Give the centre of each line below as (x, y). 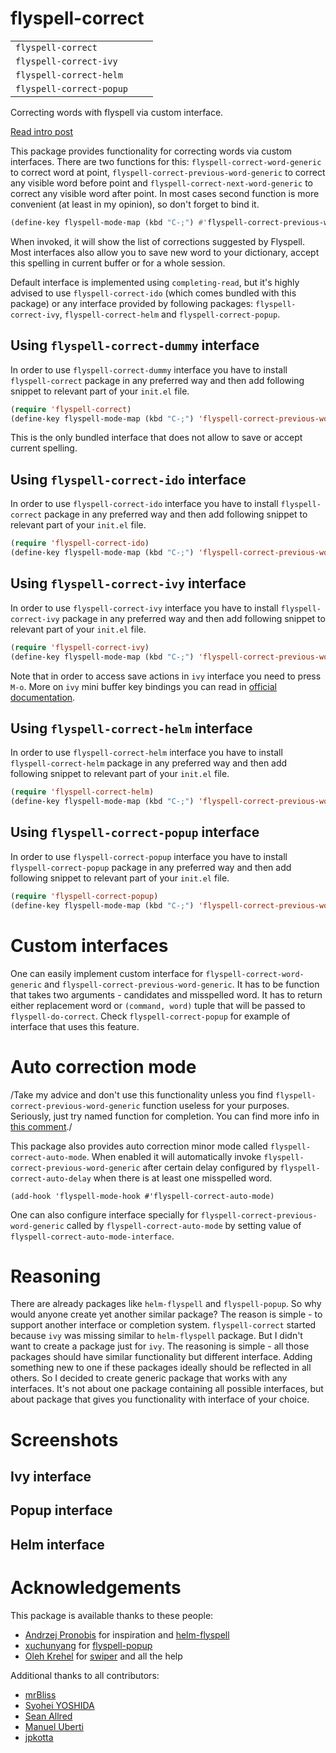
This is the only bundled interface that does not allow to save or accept (156, 438)
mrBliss (40, 1694)
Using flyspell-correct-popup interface (135, 832)
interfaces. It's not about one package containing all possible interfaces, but (167, 1389)
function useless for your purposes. (216, 1105)
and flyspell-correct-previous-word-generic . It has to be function (182, 984)
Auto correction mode (103, 1066)
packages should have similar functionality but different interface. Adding (161, 1357)
